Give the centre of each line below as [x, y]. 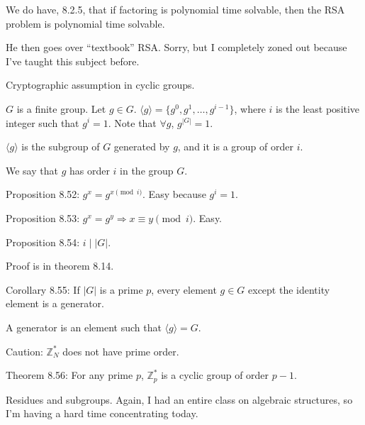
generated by [142, 147]
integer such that [43, 122]
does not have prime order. [121, 351]
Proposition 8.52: [43, 194]
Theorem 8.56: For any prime [69, 375]
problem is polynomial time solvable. [85, 23]
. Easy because [174, 194]
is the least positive [318, 108]
